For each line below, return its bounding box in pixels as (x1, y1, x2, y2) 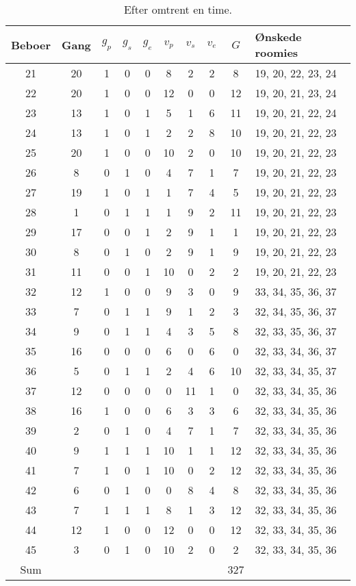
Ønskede (255, 29, 302, 44)
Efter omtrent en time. (123, 1, 233, 17)
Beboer (11, 36, 51, 53)
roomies (255, 44, 298, 60)
